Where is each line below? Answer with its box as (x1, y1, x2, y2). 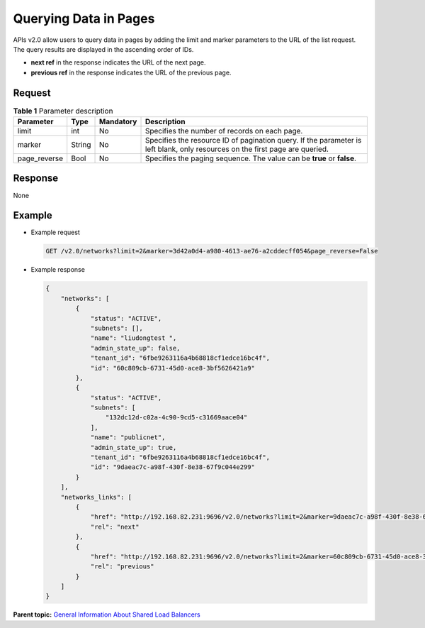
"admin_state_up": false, (90, 344, 181, 352)
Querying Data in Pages (13, 11, 155, 26)
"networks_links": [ (60, 493, 132, 501)
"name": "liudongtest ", (90, 334, 177, 342)
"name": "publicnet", (90, 434, 166, 441)
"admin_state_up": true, (90, 444, 177, 451)
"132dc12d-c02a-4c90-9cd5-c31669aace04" (105, 414, 248, 422)
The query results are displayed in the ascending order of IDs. (13, 45, 194, 53)
